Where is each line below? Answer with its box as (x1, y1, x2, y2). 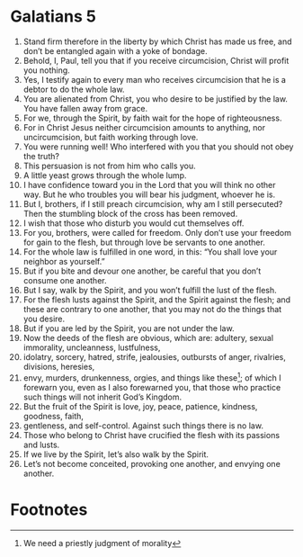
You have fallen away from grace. (22, 103, 147, 113)
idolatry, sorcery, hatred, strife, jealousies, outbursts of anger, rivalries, (22, 351, 286, 362)
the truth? (22, 150, 59, 161)
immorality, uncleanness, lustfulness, (22, 342, 161, 353)
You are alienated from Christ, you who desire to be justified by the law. (22, 93, 289, 104)
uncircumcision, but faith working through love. (22, 131, 199, 142)
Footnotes (10, 499, 88, 519)
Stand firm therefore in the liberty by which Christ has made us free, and (22, 36, 292, 47)
